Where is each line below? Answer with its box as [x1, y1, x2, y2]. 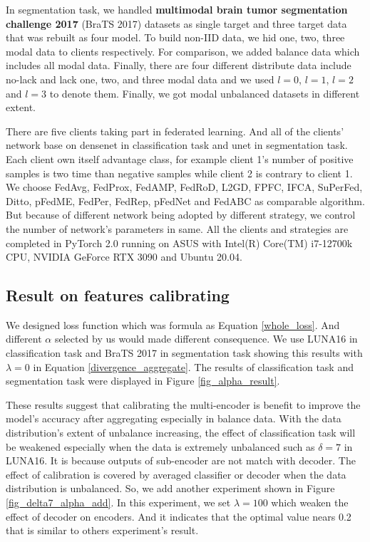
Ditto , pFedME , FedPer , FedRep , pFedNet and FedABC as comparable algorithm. [6, 193, 365, 208]
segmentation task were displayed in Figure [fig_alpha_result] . [6, 373, 280, 388]
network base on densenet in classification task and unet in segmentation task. [6, 137, 348, 152]
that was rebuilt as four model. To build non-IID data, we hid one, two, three [6, 30, 345, 45]
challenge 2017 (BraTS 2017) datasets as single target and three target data [6, 16, 347, 31]
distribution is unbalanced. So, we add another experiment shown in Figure [6, 481, 335, 496]
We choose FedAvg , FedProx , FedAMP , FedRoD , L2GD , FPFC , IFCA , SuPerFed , [6, 179, 363, 194]
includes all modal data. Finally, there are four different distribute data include [6, 58, 351, 73]
